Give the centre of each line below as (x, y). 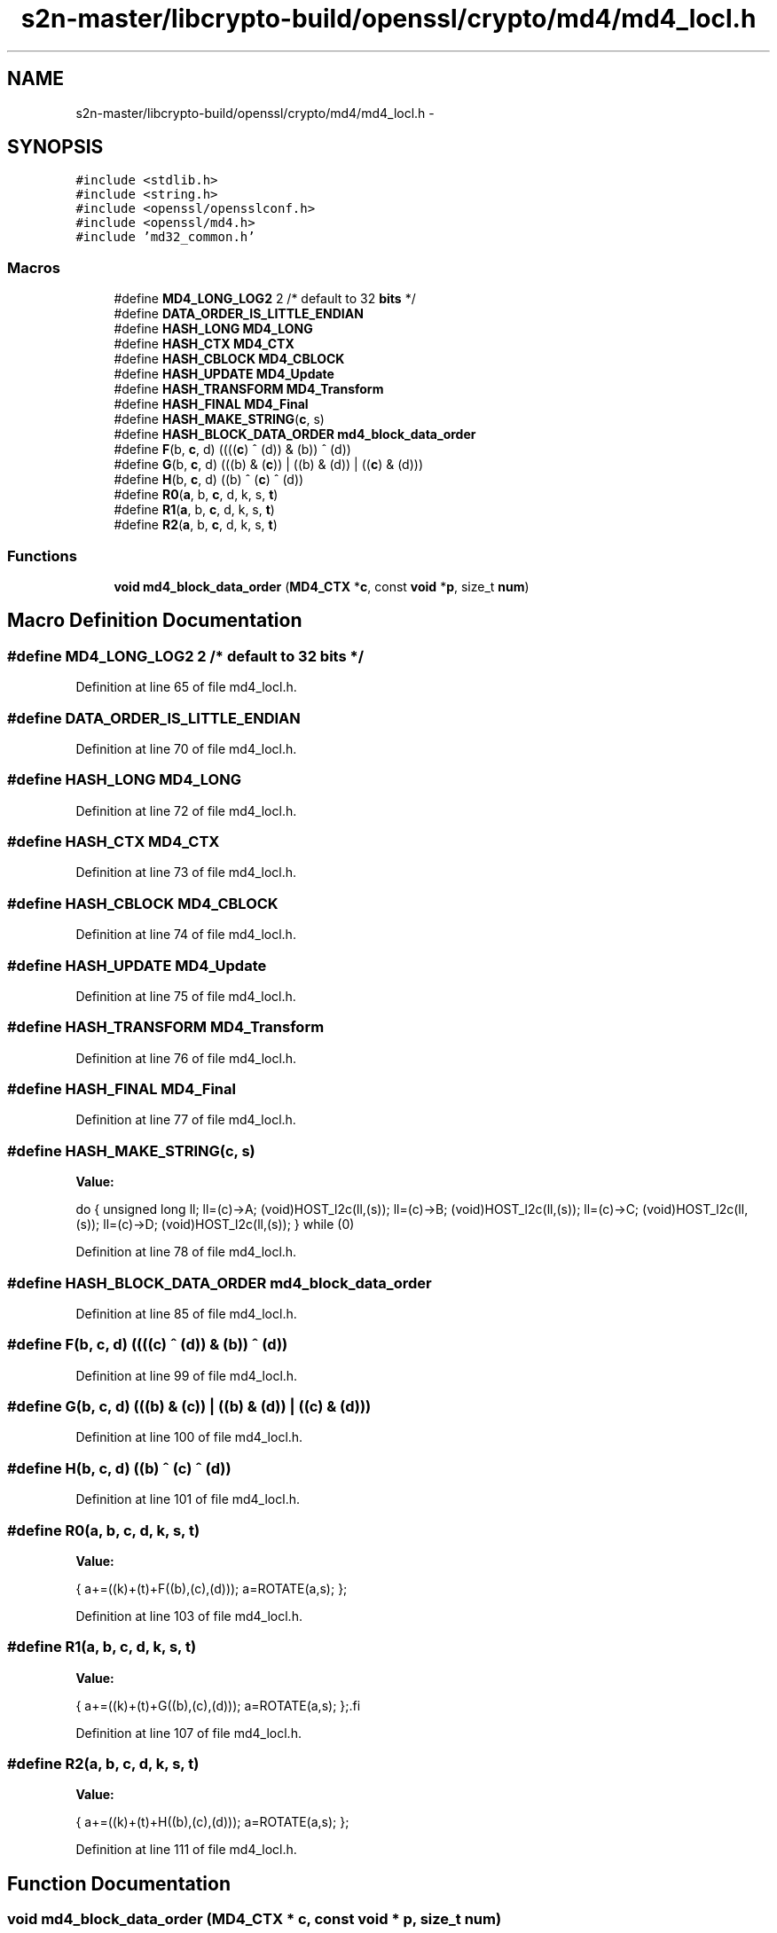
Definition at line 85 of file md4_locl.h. (186, 1313)
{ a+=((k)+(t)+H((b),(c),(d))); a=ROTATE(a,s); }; (212, 1822)
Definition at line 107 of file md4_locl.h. (188, 1733)
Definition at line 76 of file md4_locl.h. (186, 1058)
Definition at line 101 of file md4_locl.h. (188, 1499)
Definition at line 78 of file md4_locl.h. (186, 1252)
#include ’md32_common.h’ (165, 237)
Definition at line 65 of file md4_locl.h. (186, 687)
